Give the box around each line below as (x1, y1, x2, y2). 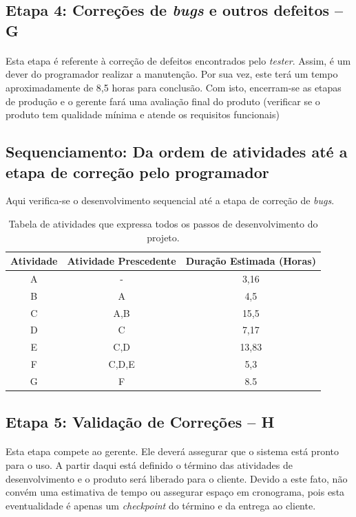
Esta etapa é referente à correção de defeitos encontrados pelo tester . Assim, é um (6, 53, 351, 67)
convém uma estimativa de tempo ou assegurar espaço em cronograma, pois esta (6, 485, 345, 499)
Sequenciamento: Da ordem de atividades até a (6, 141, 348, 162)
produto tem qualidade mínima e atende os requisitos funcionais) (6, 107, 280, 122)
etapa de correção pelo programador (6, 161, 269, 182)
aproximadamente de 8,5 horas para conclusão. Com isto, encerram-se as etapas (6, 80, 342, 94)
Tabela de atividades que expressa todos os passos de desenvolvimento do (8, 216, 318, 230)
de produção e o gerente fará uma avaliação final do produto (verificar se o (6, 93, 320, 108)
